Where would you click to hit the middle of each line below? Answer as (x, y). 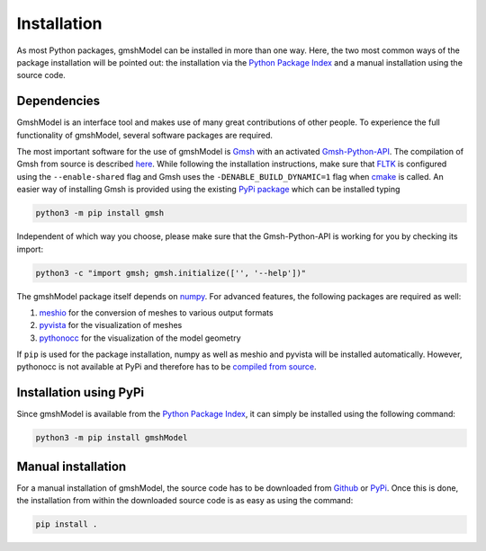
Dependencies (58, 101)
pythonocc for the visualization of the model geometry (140, 338)
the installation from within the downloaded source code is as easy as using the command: (185, 501)
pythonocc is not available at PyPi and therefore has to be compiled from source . (166, 367)
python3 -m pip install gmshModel (112, 438)
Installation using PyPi (81, 392)
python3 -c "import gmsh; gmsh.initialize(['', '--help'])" (171, 273)
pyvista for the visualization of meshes (111, 325)
